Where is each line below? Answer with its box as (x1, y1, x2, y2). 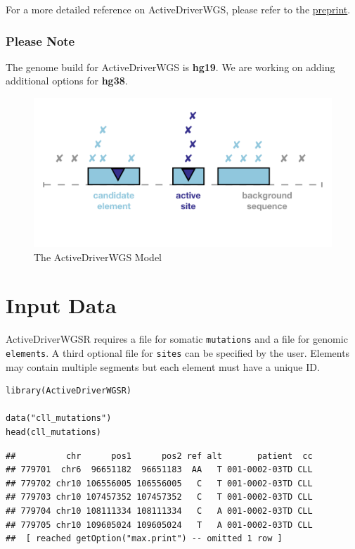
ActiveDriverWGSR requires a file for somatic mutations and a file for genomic (6, 332, 348, 346)
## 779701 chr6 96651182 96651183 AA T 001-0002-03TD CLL (6, 465, 313, 475)
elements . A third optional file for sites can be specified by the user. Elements (6, 345, 350, 360)
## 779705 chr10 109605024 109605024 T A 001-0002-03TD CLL (6, 519, 313, 530)
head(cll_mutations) (6, 427, 102, 437)
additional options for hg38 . (6, 73, 128, 88)
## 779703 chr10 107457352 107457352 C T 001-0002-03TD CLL (6, 492, 313, 503)
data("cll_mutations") (6, 413, 112, 424)
